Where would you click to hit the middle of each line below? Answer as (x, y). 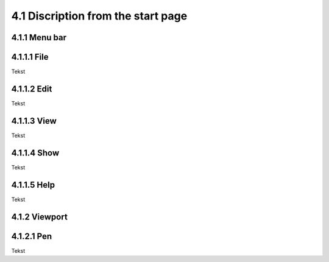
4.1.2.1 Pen (32, 236)
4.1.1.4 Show (35, 153)
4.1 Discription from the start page (99, 16)
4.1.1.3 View (34, 121)
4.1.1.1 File (30, 57)
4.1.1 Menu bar (39, 37)
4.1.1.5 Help (33, 185)
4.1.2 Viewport (40, 217)
